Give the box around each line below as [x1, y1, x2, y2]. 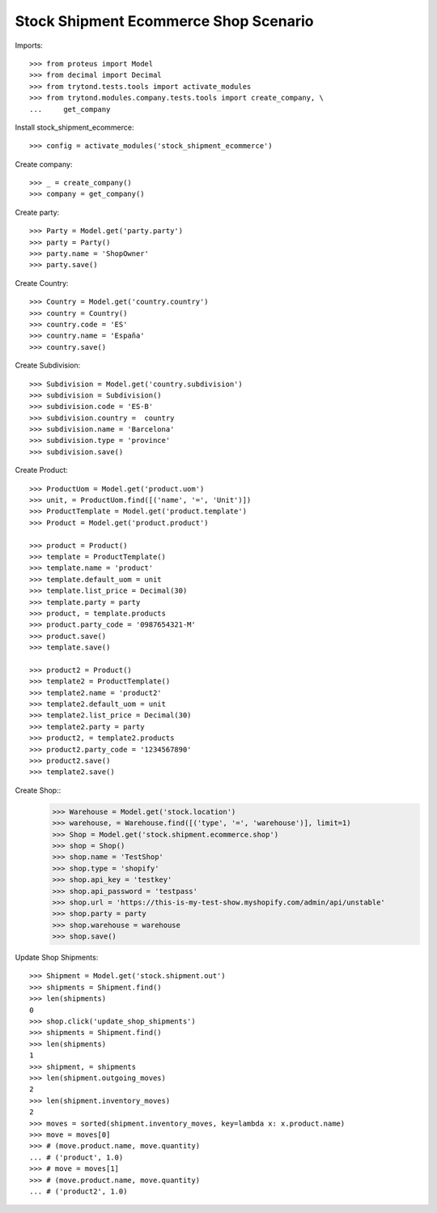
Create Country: [15, 278, 69, 287]
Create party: [15, 207, 60, 217]
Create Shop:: [15, 785, 62, 795]
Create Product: [15, 466, 68, 475]
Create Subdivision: [15, 360, 81, 370]
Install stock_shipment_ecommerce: [15, 122, 134, 132]
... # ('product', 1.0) [29, 1152, 124, 1162]
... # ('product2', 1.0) [29, 1186, 128, 1196]
